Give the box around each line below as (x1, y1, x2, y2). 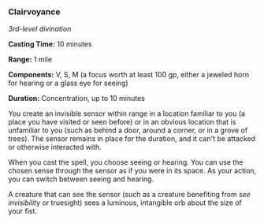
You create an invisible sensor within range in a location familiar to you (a (8, 109, 246, 118)
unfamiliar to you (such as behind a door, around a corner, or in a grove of (8, 125, 248, 136)
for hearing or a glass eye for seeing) (8, 78, 128, 88)
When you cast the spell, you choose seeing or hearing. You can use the (8, 158, 244, 167)
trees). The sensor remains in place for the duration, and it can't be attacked (8, 134, 256, 143)
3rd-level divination (8, 24, 72, 34)
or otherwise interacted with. (8, 143, 102, 152)
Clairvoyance (8, 6, 61, 17)
